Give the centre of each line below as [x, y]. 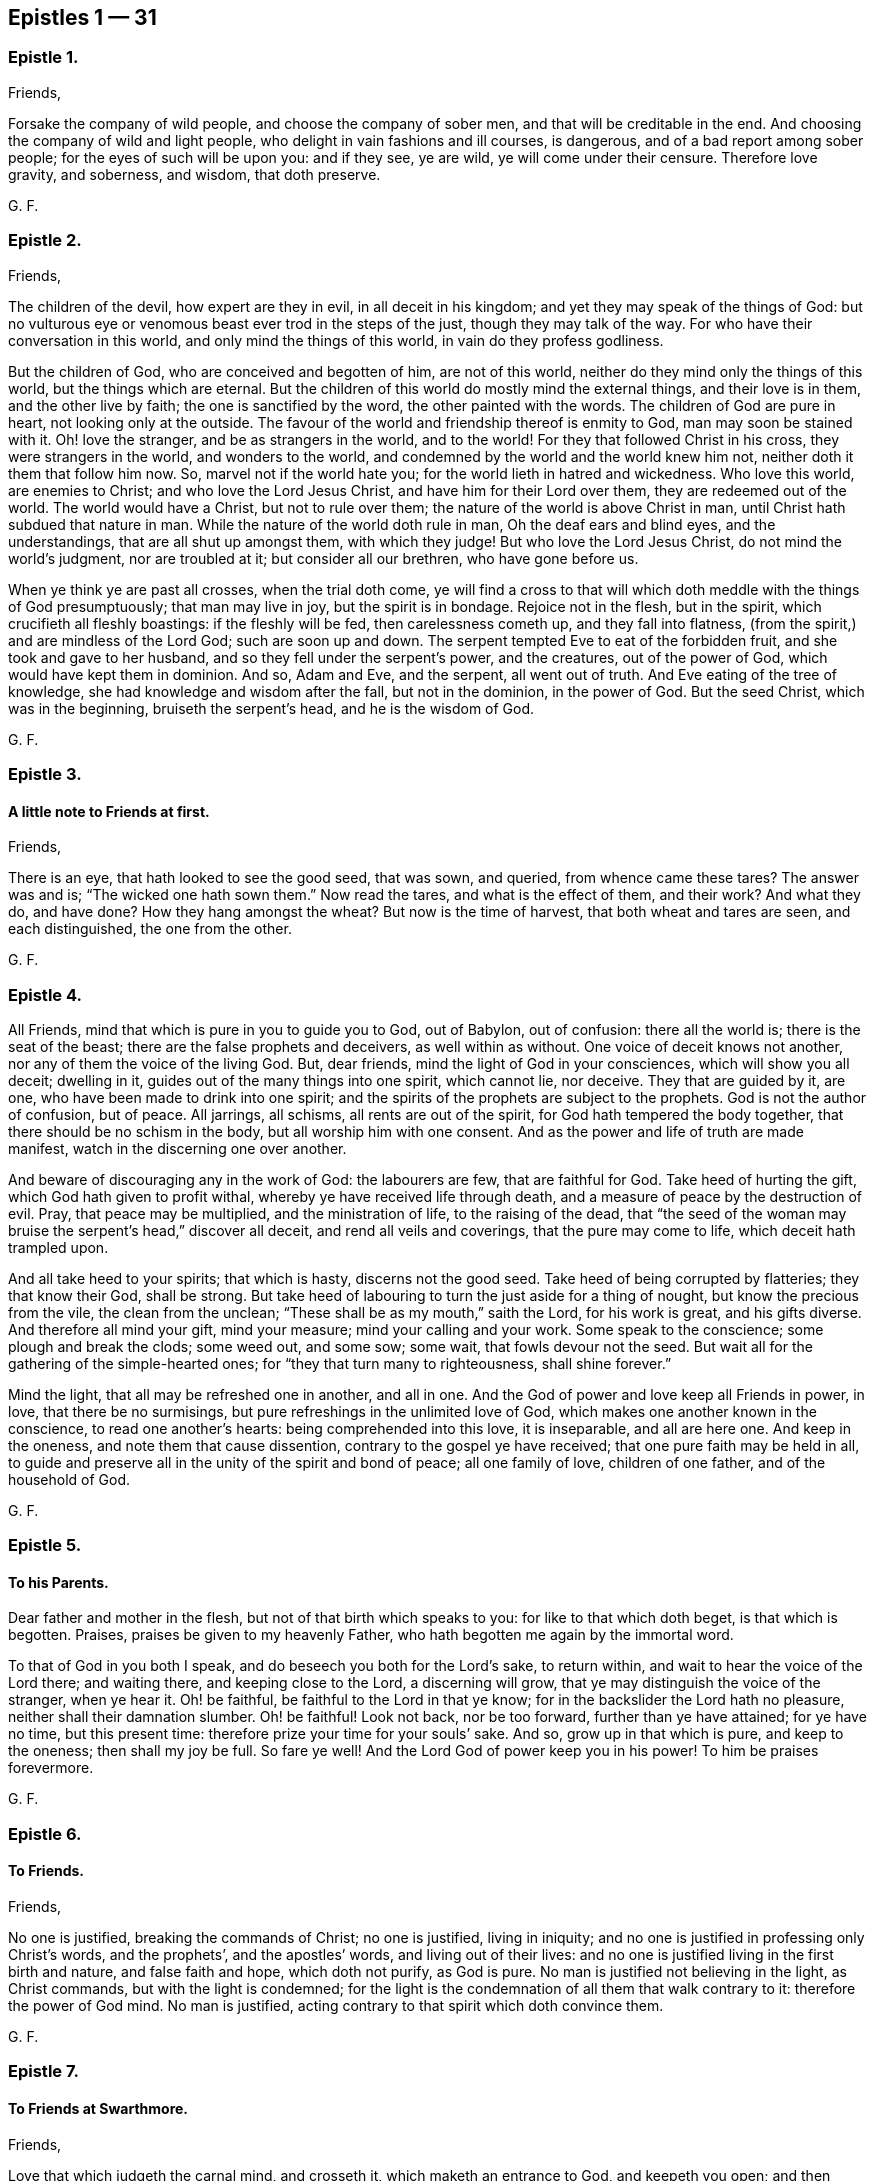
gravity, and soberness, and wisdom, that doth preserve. [194, 174]
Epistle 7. [43, 2071]
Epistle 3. [45, 773]
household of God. [69, 1479]
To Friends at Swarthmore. [98, 2109]
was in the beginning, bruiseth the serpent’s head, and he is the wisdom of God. [271, 708]
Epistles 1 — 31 [82, 17]
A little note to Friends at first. [109, 811]
